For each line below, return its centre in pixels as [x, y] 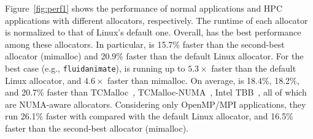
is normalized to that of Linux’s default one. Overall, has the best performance [153, 32]
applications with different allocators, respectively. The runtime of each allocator [156, 20]
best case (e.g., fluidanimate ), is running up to [95, 68]
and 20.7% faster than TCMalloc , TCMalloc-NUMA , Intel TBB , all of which [156, 92]
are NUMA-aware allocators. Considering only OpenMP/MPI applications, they [156, 104]
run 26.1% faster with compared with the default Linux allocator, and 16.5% [149, 116]
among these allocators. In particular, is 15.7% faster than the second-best [145, 44]
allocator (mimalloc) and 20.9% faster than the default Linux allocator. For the [154, 56]
